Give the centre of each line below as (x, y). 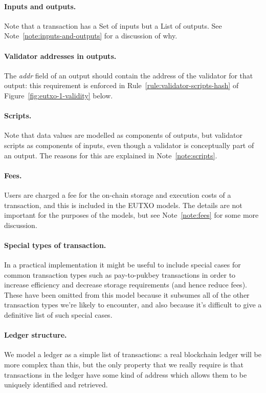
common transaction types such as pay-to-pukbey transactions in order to (120, 274)
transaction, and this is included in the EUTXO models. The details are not (123, 205)
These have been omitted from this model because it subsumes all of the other (127, 294)
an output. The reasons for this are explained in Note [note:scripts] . (111, 155)
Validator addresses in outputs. (60, 56)
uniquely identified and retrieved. (56, 385)
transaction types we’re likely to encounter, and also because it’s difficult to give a (133, 305)
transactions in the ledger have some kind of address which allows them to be (126, 374)
